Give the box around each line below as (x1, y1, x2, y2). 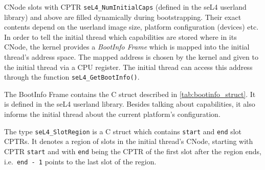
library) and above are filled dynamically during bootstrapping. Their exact (4, 11, 241, 22)
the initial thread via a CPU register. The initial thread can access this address (4, 61, 253, 72)
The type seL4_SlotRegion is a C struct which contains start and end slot (4, 126, 242, 136)
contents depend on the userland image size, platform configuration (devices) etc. (4, 21, 259, 32)
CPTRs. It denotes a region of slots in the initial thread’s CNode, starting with (4, 136, 253, 147)
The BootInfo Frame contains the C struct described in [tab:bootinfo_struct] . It (4, 88, 256, 99)
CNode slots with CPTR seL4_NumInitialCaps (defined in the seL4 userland (4, 2, 247, 12)
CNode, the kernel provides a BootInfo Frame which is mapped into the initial (4, 41, 250, 52)
